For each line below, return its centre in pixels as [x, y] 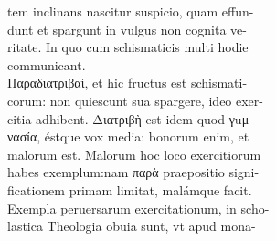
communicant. [47, 64]
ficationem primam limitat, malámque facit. [130, 189]
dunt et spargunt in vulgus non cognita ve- [127, 29]
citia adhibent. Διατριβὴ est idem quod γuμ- [130, 118]
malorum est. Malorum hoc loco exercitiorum [134, 154]
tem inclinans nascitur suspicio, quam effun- [131, 11]
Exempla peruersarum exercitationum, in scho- [138, 208]
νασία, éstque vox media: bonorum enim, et [128, 136]
